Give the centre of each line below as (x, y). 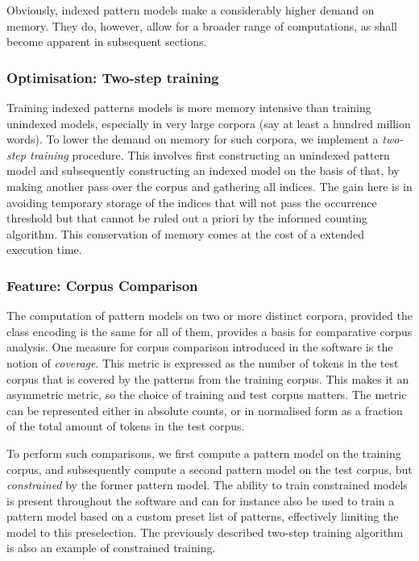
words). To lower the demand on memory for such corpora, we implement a (193, 139)
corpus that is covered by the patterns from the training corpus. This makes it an (208, 378)
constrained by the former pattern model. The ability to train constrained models (207, 485)
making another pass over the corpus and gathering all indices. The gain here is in (209, 186)
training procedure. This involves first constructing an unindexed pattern (209, 154)
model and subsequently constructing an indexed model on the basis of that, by (203, 170)
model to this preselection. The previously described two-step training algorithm (205, 532)
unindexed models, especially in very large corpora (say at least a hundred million (209, 123)
